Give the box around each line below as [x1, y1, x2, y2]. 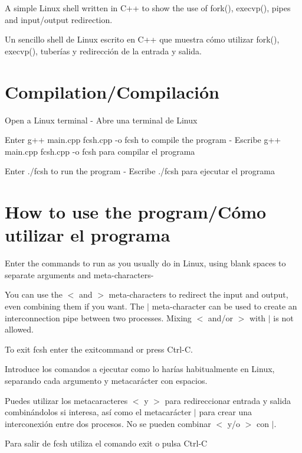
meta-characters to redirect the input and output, [109, 288, 288, 301]
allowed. [5, 323, 34, 335]
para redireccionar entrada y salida [165, 394, 291, 406]
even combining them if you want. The [5, 299, 145, 312]
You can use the [5, 288, 63, 301]
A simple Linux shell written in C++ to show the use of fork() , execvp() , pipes [5, 2, 291, 14]
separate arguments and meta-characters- [5, 268, 154, 281]
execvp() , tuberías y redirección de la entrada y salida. [5, 44, 202, 57]
